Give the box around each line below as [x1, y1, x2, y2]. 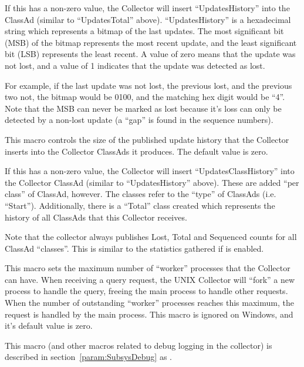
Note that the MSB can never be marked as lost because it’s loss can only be [5, 102, 282, 114]
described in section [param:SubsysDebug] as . [5, 351, 172, 363]
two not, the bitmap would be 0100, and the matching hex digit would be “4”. [5, 91, 285, 103]
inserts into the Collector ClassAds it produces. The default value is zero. [5, 145, 268, 157]
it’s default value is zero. [5, 319, 93, 332]
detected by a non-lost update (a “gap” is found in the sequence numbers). [5, 114, 273, 126]
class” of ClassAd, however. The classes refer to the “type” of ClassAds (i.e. [5, 188, 276, 200]
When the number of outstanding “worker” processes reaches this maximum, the [5, 296, 294, 309]
